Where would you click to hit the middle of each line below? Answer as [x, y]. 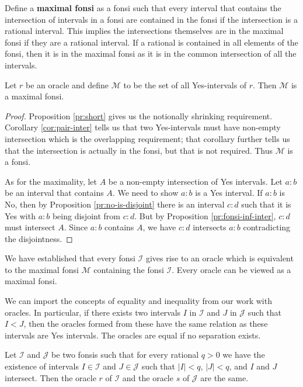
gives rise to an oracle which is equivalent [220, 258]
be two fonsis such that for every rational [125, 355]
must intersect [30, 227]
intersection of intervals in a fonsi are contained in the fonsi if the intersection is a [151, 19]
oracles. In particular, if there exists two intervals [93, 312]
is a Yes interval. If [229, 193]
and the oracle [148, 377]
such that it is [266, 204]
